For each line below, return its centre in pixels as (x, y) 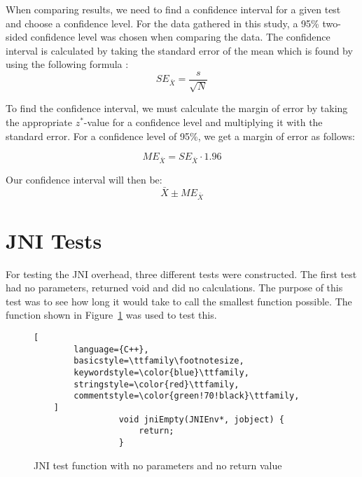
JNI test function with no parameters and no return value (158, 465)
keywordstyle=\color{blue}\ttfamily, (161, 372)
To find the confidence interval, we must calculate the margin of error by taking (177, 108)
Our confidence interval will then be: (84, 179)
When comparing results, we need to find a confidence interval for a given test (173, 9)
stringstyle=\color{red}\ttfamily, (156, 384)
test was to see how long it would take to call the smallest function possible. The (179, 301)
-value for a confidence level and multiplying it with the (203, 122)
